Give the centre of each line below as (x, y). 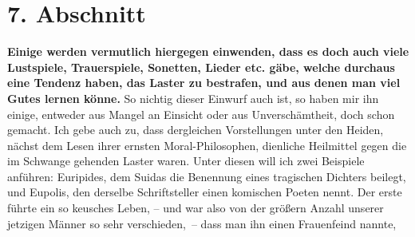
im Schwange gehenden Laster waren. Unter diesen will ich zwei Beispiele (186, 161)
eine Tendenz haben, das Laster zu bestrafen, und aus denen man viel (204, 83)
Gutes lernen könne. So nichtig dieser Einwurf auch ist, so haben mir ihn (193, 98)
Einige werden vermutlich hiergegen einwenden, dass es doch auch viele (208, 51)
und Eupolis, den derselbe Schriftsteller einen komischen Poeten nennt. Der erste (205, 192)
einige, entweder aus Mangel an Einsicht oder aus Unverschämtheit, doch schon (201, 114)
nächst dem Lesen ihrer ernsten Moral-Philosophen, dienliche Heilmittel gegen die (207, 145)
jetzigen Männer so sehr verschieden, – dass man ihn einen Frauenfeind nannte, (202, 223)
